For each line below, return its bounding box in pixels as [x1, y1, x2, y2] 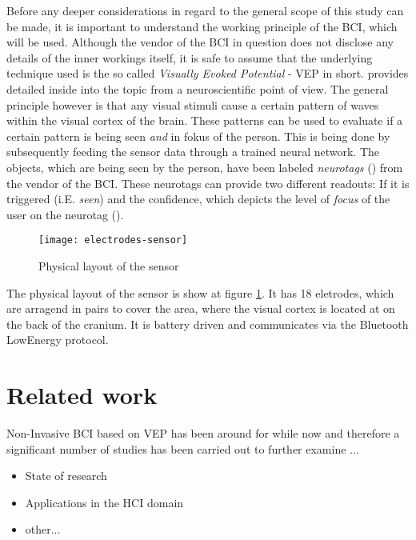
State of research [25, 467, 107, 484]
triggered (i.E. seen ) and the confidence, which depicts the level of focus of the [6, 190, 390, 207]
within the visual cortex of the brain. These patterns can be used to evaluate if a [6, 112, 403, 129]
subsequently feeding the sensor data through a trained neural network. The [6, 143, 380, 160]
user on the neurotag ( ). [6, 206, 124, 222]
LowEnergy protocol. [6, 331, 109, 348]
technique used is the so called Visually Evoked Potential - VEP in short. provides [6, 65, 409, 82]
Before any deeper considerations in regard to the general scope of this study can [6, 2, 404, 18]
